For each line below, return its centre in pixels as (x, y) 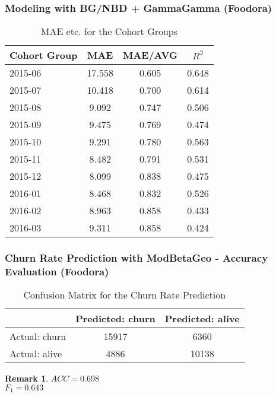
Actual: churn (38, 336)
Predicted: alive (202, 319)
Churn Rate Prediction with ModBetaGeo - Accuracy (137, 258)
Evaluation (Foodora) (57, 271)
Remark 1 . (27, 378)
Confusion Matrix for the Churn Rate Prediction (125, 295)
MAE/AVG (150, 55)
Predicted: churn (115, 319)
